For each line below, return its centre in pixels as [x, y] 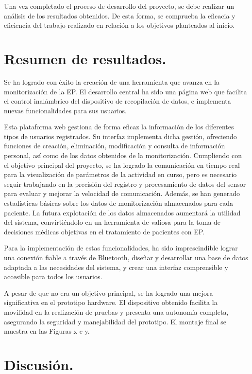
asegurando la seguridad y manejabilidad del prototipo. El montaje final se [115, 321]
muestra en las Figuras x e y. [47, 331]
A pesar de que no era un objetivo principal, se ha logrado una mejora [109, 293]
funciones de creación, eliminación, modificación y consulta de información [115, 146]
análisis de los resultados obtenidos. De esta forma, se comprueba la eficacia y [120, 15]
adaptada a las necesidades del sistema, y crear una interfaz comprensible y [116, 267]
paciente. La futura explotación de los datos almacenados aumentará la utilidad [122, 212]
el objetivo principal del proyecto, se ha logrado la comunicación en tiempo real [122, 165]
